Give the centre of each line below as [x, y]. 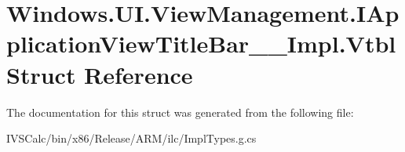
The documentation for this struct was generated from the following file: [180, 112]
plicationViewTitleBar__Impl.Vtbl [201, 43]
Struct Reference [100, 74]
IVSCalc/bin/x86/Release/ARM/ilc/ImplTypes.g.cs [131, 138]
